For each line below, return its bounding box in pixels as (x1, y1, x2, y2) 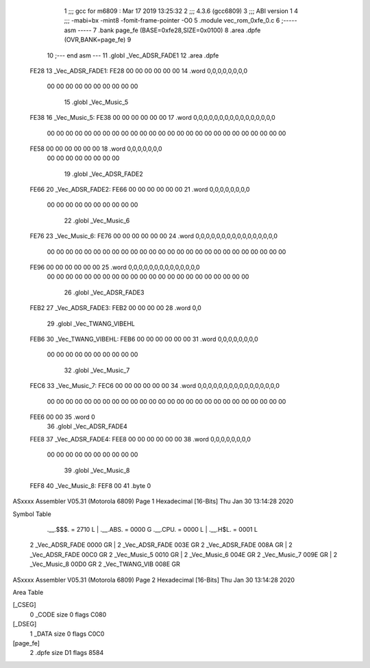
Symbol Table (12, 510, 51, 518)
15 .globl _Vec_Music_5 (64, 98, 129, 106)
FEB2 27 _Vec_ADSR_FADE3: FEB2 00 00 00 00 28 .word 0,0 (29, 304, 201, 312)
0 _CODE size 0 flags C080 (29, 610, 107, 619)
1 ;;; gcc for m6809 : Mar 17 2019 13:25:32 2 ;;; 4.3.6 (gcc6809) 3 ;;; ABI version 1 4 (64, 7, 298, 15)
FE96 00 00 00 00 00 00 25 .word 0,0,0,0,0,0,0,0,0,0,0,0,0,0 (29, 264, 200, 272)
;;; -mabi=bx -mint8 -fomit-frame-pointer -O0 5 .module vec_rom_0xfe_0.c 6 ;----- (64, 16, 297, 25)
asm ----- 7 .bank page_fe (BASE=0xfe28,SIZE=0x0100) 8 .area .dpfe (64, 26, 261, 34)
